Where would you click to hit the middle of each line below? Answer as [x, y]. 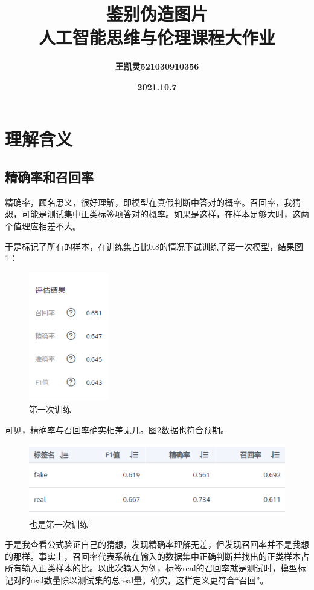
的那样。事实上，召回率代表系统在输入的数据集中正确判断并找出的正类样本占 [157, 556]
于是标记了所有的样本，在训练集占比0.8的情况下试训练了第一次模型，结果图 [154, 246]
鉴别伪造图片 [157, 14]
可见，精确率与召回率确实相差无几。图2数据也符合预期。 [117, 429]
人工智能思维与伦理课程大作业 [157, 37]
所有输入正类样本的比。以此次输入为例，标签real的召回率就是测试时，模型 [151, 568]
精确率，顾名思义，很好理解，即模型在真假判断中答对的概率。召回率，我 [149, 202]
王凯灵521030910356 [157, 66]
